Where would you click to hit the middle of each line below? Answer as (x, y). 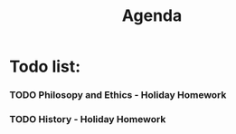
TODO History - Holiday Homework (88, 120)
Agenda (152, 16)
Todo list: (45, 67)
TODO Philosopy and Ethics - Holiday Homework (118, 95)
